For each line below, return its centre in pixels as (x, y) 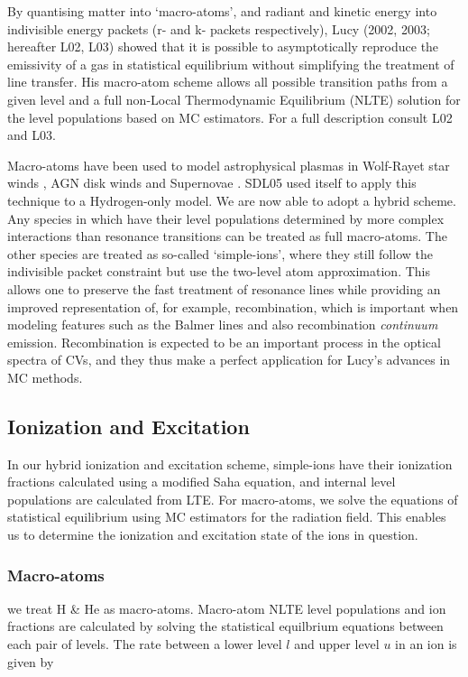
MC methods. (45, 377)
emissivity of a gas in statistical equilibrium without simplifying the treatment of (231, 64)
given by (31, 661)
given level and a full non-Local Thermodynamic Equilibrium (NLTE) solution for (234, 99)
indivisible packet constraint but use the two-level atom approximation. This (219, 271)
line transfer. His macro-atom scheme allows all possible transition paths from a (228, 82)
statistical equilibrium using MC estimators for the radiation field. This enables (227, 517)
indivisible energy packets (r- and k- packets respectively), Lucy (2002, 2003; (219, 28)
